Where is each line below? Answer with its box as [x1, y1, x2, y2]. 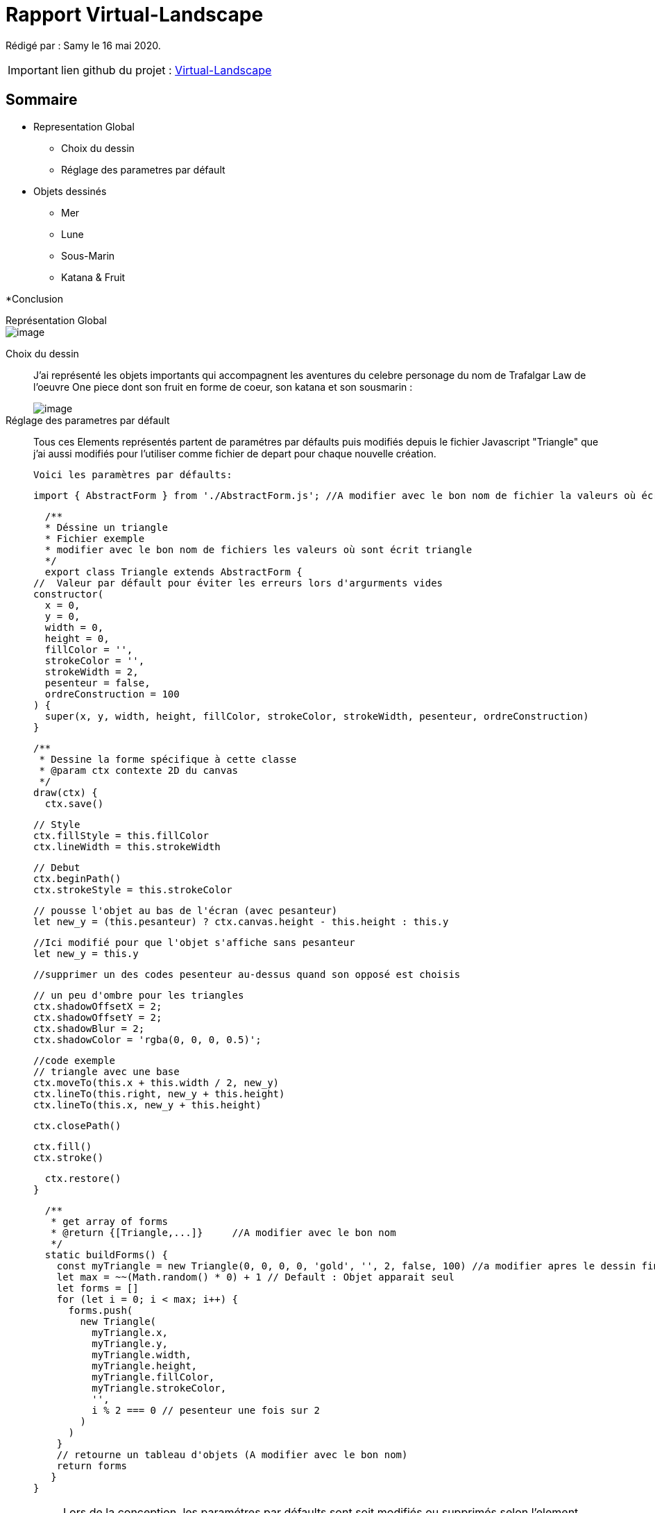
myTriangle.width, [92, 1349, 192, 1360]
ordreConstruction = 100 [44, 688, 180, 700]
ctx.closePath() [33, 1119, 121, 1131]
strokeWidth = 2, [44, 666, 139, 677]
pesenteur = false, [44, 677, 151, 688]
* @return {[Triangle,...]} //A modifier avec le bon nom [51, 1226, 396, 1238]
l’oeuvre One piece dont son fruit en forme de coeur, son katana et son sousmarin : [33, 380, 413, 393]
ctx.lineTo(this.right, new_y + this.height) [33, 1088, 285, 1099]
